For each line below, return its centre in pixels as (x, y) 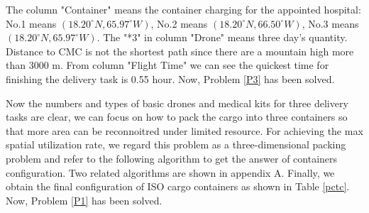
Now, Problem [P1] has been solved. (84, 200)
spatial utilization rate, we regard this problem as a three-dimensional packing (176, 144)
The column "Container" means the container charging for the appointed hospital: (183, 9)
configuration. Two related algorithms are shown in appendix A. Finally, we (170, 172)
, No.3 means (330, 23)
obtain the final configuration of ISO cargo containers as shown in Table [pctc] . (178, 186)
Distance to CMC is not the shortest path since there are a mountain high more (180, 51)
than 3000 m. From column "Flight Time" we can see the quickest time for (167, 65)
